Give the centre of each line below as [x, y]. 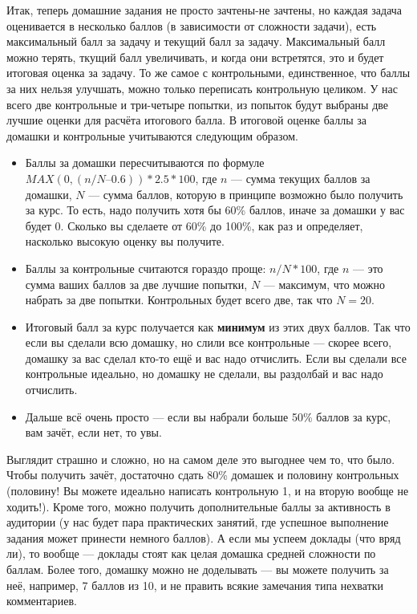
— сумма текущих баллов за [301, 178]
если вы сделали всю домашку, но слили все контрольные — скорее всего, [208, 342]
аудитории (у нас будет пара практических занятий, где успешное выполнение [198, 522]
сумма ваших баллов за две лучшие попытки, [136, 284]
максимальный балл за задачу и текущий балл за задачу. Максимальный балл [196, 41]
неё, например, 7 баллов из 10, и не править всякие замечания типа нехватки [195, 585]
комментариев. [42, 601]
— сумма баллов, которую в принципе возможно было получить [246, 194]
